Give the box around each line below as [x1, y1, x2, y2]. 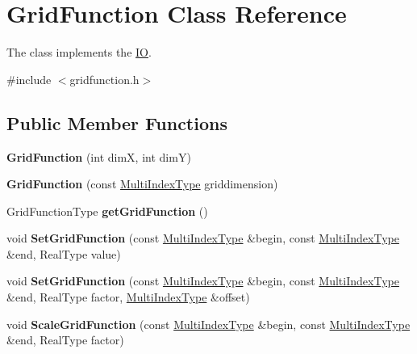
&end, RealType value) [6, 245, 121, 262]
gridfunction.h [69, 70, 140, 87]
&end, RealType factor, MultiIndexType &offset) [6, 289, 250, 306]
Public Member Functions [6, 110, 227, 135]
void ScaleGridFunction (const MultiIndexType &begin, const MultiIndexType [6, 315, 411, 332]
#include [6, 70, 52, 87]
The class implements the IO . [6, 44, 152, 61]
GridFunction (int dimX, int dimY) [6, 148, 191, 165]
